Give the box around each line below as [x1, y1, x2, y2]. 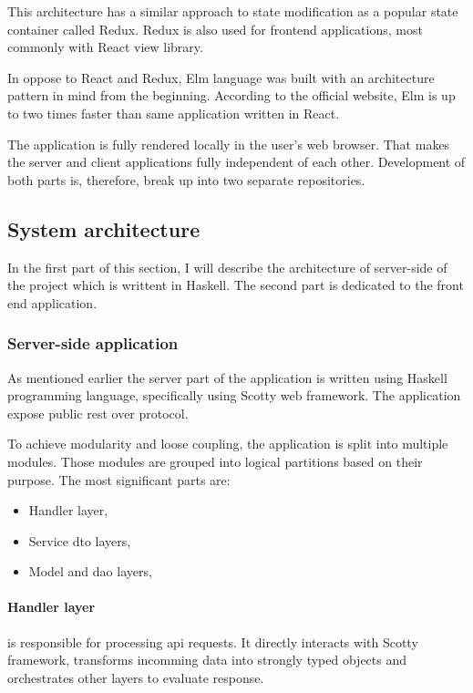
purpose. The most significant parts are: [7, 470, 231, 489]
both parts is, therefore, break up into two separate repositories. [7, 170, 365, 189]
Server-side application [7, 332, 179, 355]
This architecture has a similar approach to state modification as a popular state [7, 2, 458, 20]
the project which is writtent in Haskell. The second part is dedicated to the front [7, 275, 464, 295]
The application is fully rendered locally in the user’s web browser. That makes [7, 134, 450, 153]
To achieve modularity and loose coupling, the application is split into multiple [7, 434, 448, 453]
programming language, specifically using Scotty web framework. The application [7, 386, 461, 405]
